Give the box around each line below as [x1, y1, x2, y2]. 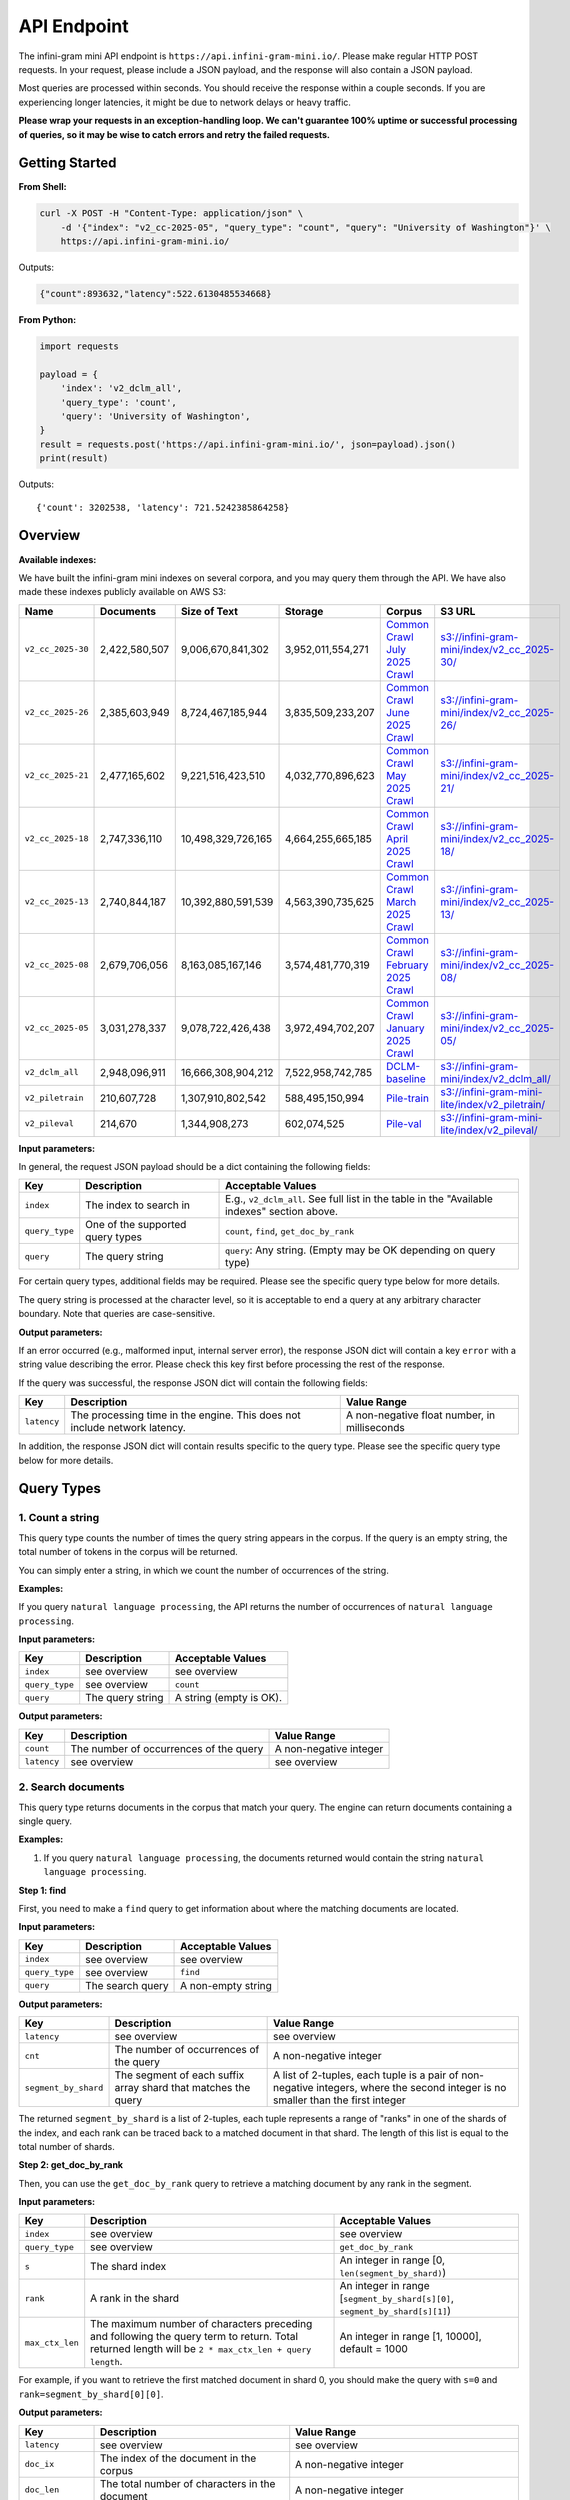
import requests [39, 341, 120, 352]
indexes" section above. [225, 1205, 339, 1219]
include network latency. [70, 1421, 187, 1435]
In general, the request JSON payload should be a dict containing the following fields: [18, 1161, 371, 1173]
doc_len [24, 2485, 60, 2495]
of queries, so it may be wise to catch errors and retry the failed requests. [18, 128, 330, 140]
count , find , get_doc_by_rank [225, 1224, 355, 1238]
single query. [18, 1815, 72, 1827]
